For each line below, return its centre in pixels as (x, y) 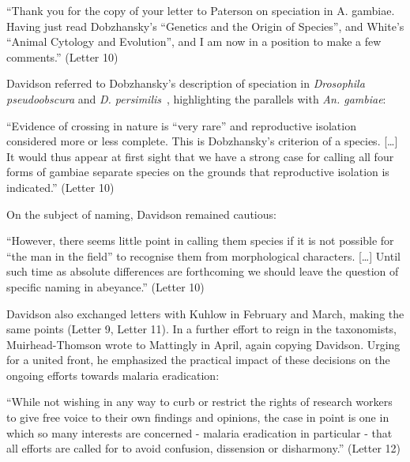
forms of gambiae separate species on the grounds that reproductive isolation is (198, 172)
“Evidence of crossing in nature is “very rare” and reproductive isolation (181, 125)
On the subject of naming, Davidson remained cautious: (141, 214)
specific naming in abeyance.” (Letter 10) (105, 286)
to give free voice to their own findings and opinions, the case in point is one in (198, 417)
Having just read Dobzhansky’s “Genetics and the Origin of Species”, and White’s (205, 26)
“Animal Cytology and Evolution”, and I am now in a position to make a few (194, 41)
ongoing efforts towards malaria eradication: (113, 375)
